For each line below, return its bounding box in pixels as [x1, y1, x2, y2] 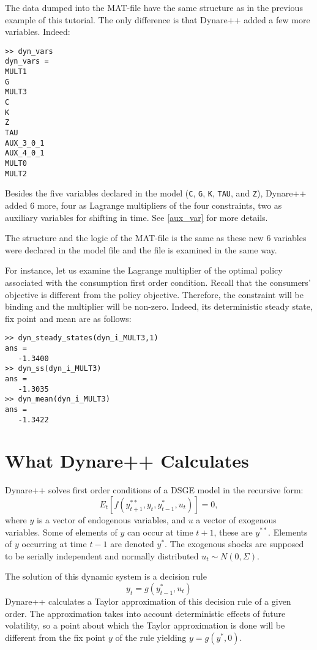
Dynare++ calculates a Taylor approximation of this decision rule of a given [5, 594, 291, 607]
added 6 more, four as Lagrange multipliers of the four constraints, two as [5, 198, 282, 211]
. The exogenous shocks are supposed [165, 537, 304, 550]
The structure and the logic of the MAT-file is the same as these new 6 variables [5, 231, 307, 244]
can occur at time [127, 525, 193, 538]
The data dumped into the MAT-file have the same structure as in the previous [5, 1, 303, 13]
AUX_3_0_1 [5, 138, 45, 148]
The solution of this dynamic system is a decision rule [5, 570, 207, 583]
